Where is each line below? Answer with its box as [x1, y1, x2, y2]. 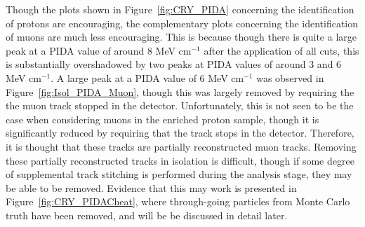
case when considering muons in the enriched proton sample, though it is [6, 111, 319, 126]
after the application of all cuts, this [204, 43, 359, 57]
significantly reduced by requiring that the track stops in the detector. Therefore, [6, 125, 354, 140]
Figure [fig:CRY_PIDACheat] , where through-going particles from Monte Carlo [6, 194, 350, 209]
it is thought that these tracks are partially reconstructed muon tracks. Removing [6, 139, 357, 153]
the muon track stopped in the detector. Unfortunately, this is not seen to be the [6, 98, 354, 113]
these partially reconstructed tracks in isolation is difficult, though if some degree [6, 153, 354, 167]
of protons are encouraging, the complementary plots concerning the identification [6, 15, 359, 30]
